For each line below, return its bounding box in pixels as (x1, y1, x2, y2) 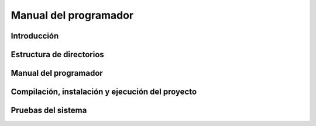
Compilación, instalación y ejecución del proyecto (11, 87, 197, 97)
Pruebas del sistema (11, 106, 87, 116)
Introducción (11, 31, 59, 41)
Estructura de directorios (11, 50, 105, 60)
